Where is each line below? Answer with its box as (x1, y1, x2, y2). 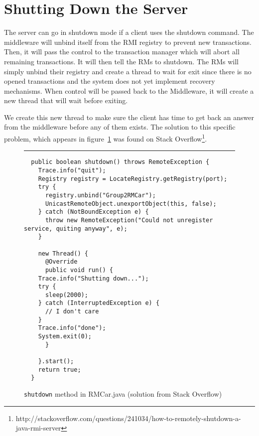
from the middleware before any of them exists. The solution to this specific (4, 122, 236, 132)
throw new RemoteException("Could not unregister (45, 216, 213, 224)
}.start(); (38, 358, 74, 365)
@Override (45, 258, 78, 266)
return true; (38, 366, 81, 373)
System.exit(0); (38, 333, 92, 340)
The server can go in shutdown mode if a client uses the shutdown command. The (4, 27, 254, 37)
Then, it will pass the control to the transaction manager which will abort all (4, 46, 240, 57)
